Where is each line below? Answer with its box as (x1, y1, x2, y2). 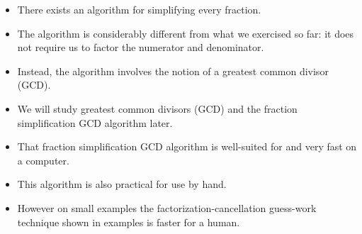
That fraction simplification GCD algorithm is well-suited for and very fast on (17, 139, 357, 154)
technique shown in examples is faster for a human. (17, 214, 240, 229)
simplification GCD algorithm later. (17, 115, 173, 130)
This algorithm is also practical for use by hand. (17, 177, 227, 191)
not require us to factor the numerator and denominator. (17, 40, 264, 55)
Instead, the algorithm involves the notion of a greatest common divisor (17, 63, 329, 78)
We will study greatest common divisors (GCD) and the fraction (17, 101, 298, 116)
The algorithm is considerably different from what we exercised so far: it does (17, 26, 354, 40)
